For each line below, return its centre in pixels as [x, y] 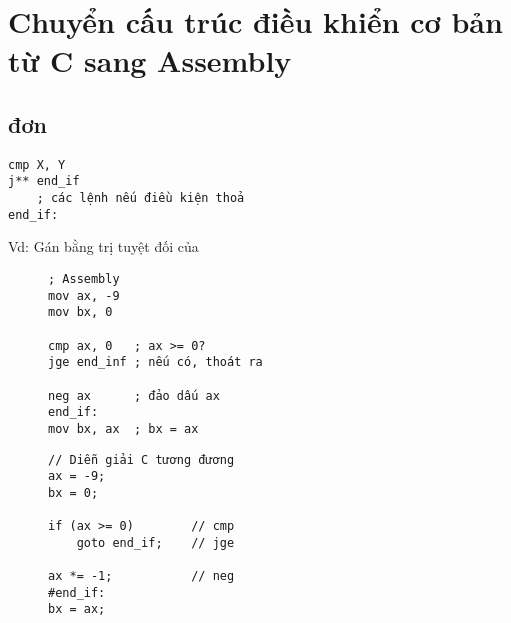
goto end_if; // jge [155, 542]
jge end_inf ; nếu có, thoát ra [155, 362]
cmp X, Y [37, 164]
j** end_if [44, 181]
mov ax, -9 [84, 295]
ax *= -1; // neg [141, 576]
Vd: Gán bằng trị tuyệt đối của [103, 246]
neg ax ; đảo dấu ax [134, 395]
